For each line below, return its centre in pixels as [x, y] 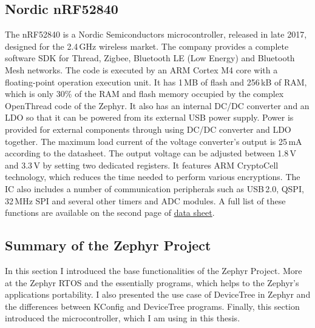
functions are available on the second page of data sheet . [110, 213]
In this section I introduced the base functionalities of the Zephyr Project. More [154, 270]
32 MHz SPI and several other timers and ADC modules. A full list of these [145, 200]
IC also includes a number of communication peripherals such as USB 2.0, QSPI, [154, 188]
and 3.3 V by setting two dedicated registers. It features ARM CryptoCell [142, 165]
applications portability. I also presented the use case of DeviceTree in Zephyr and [158, 294]
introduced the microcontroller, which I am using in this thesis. [123, 318]
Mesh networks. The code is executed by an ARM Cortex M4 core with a [141, 69]
